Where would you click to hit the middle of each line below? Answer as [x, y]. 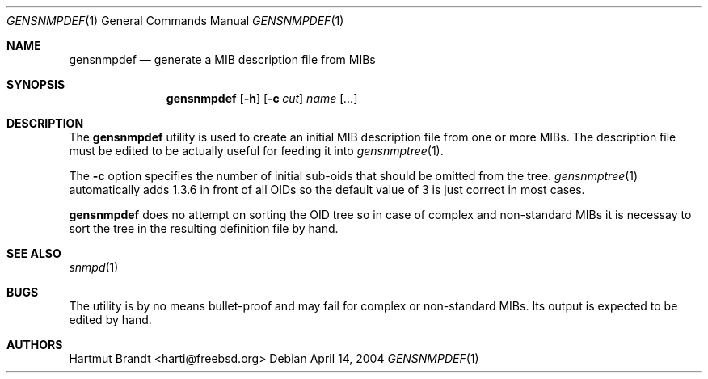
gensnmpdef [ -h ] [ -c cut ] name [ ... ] [262, 98]
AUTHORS [35, 345]
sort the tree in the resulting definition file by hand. [204, 228]
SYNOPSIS [36, 84]
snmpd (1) [94, 267]
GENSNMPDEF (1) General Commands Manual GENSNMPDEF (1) [175, 21]
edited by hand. [110, 320]
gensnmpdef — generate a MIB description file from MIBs [222, 59]
